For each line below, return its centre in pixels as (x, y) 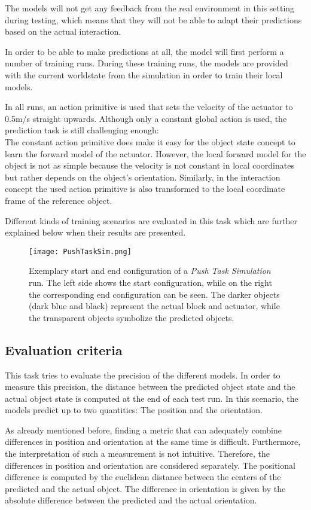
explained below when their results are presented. (95, 232)
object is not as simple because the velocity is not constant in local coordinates (150, 165)
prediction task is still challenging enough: (82, 130)
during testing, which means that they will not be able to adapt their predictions (153, 19)
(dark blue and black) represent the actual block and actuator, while (154, 306)
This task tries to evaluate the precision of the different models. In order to (143, 375)
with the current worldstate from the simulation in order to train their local (144, 74)
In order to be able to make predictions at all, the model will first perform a (144, 51)
